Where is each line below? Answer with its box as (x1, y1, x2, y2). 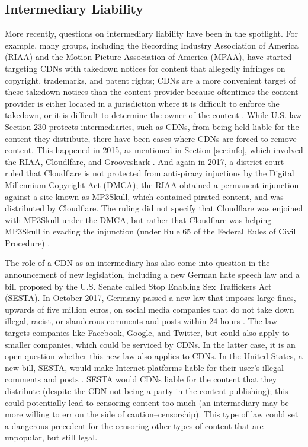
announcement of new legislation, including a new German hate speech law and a (5, 268, 300, 281)
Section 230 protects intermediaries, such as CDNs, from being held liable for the (5, 120, 299, 132)
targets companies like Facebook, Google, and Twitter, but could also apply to (5, 326, 290, 339)
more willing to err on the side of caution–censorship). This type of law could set (5, 408, 299, 420)
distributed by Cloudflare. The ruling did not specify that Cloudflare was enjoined (5, 202, 303, 214)
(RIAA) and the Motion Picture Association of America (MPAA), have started (5, 50, 292, 63)
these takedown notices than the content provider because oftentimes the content (5, 85, 299, 98)
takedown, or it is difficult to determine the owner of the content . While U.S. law (5, 109, 302, 121)
